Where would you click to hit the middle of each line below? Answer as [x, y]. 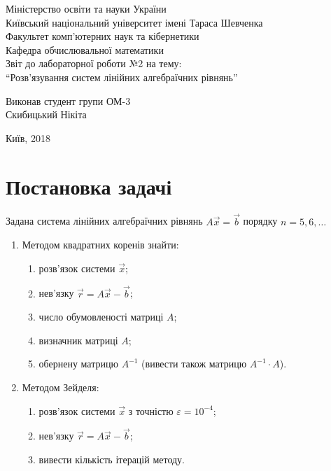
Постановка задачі [89, 186]
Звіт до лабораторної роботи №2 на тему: [94, 63]
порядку [260, 221]
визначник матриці [78, 340]
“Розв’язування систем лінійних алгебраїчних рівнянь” [122, 77]
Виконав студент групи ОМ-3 [68, 100]
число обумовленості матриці [101, 317]
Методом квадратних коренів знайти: [100, 245]
